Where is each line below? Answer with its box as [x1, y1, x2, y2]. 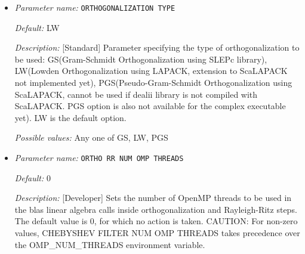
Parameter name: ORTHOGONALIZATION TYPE [14, 1, 175, 13]
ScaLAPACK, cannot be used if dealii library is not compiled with [14, 88, 258, 100]
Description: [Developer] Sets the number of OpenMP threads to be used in [14, 191, 292, 204]
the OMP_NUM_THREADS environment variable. [14, 238, 205, 250]
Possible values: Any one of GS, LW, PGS [14, 131, 168, 144]
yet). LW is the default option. [14, 111, 127, 123]
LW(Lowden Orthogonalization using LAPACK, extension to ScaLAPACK [14, 64, 288, 77]
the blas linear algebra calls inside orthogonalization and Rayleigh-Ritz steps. [14, 203, 297, 215]
